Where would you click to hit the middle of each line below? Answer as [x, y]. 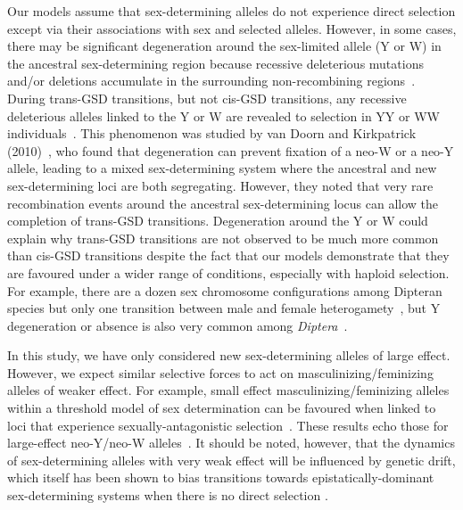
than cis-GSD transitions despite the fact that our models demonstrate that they [228, 255]
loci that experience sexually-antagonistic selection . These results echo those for [228, 425]
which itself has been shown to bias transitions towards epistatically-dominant [221, 477]
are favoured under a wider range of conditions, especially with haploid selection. [228, 272]
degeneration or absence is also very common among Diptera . [178, 325]
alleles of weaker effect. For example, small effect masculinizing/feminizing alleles [228, 390]
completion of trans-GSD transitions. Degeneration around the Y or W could [218, 221]
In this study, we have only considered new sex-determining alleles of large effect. [229, 355]
